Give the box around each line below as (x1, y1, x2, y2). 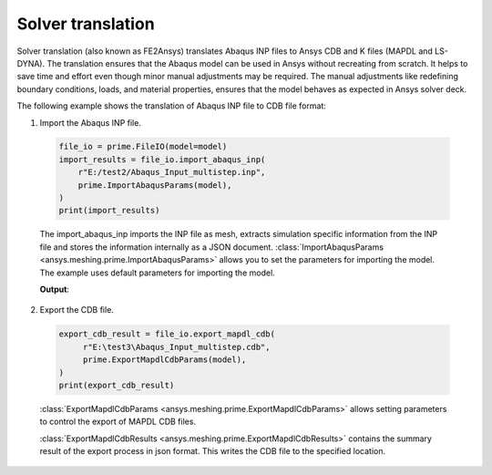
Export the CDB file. (39, 305, 114, 315)
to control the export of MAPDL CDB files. (39, 416, 196, 428)
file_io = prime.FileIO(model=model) (58, 141, 228, 152)
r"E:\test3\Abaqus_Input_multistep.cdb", (82, 342, 271, 352)
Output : (39, 284, 70, 294)
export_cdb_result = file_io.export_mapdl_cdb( (58, 329, 275, 339)
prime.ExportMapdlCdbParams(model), (82, 355, 247, 365)
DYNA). (16, 57, 46, 68)
